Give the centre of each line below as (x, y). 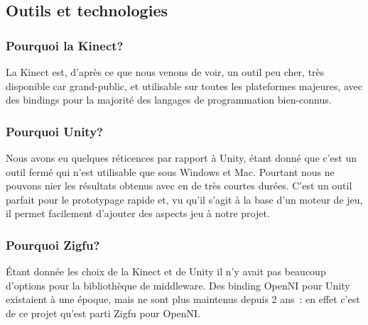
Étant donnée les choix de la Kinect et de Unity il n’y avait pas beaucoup (166, 271)
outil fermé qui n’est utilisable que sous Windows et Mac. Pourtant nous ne (170, 171)
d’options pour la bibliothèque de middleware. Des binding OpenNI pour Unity (178, 285)
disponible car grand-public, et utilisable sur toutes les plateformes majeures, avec (184, 86)
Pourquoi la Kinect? (65, 45)
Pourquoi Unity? (54, 131)
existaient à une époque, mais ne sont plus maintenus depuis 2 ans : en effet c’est (183, 299)
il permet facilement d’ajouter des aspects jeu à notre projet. (138, 213)
